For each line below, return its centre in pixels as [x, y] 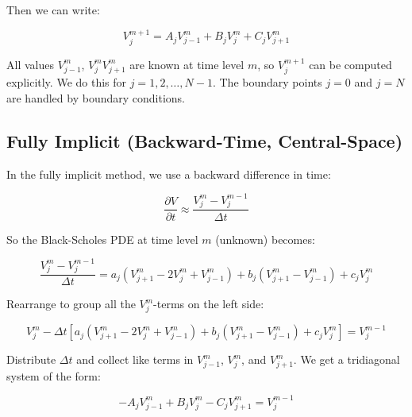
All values [30, 64]
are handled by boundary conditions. [96, 97]
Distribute [31, 359]
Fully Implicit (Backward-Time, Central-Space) [205, 140]
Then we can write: [53, 10]
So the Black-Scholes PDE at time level [102, 239]
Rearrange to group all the [71, 304]
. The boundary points [267, 82]
